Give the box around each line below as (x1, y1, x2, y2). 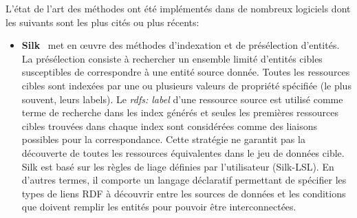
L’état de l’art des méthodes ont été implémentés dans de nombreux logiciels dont (6, 1, 351, 15)
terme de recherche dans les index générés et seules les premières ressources (21, 105, 339, 120)
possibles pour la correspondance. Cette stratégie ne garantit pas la (21, 132, 305, 146)
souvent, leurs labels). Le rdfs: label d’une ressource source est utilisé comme (21, 91, 343, 106)
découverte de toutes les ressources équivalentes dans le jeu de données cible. (21, 145, 345, 160)
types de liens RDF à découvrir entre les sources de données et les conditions (21, 186, 346, 200)
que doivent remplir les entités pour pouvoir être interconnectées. (21, 199, 296, 214)
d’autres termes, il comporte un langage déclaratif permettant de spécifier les (21, 173, 347, 187)
